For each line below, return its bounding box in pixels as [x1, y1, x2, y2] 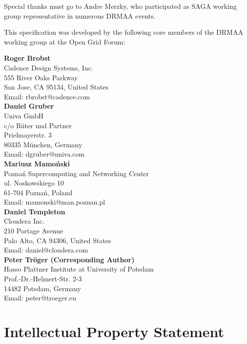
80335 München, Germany [4, 139, 82, 149]
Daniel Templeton [4, 206, 65, 216]
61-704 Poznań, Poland [4, 187, 73, 197]
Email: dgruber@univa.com [4, 149, 85, 159]
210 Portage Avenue [4, 226, 63, 236]
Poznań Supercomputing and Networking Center [4, 168, 149, 178]
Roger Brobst [4, 53, 51, 63]
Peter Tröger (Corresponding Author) [4, 254, 135, 264]
